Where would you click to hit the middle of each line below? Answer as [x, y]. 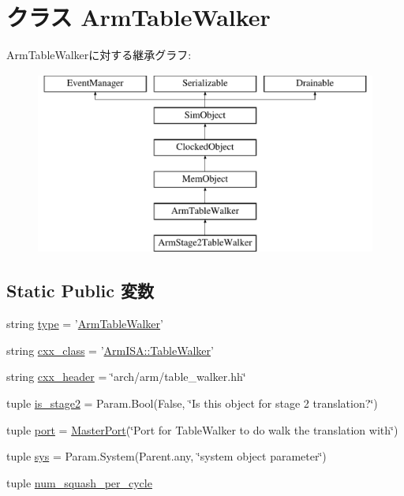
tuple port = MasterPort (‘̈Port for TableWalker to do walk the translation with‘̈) [202, 429]
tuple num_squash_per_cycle [79, 482]
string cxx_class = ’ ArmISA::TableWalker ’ [110, 350]
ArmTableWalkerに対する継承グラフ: [99, 55]
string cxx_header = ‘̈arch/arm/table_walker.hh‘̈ [126, 377]
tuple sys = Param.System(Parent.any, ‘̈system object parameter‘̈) [166, 456]
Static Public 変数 [80, 291]
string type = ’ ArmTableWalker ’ [85, 324]
